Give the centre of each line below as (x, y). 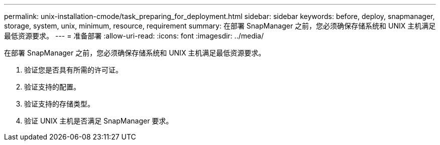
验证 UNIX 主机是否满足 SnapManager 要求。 (99, 121)
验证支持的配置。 (52, 87)
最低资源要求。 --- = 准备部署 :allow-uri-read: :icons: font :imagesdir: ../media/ (134, 36)
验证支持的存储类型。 (59, 104)
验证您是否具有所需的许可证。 (73, 70)
